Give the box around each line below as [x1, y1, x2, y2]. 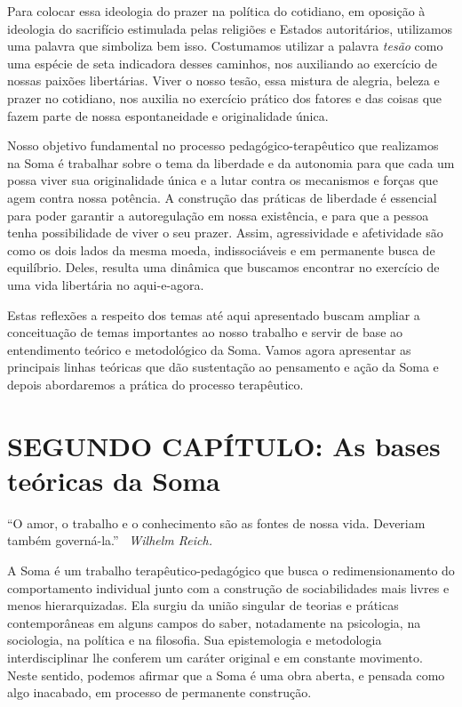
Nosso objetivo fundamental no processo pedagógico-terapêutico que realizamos [7, 136, 439, 155]
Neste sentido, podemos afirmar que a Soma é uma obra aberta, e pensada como [7, 665, 445, 684]
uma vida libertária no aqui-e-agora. [7, 275, 204, 293]
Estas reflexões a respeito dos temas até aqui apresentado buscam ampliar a [7, 305, 420, 324]
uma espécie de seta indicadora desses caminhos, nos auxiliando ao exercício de [7, 53, 437, 72]
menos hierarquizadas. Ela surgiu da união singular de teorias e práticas [7, 596, 399, 615]
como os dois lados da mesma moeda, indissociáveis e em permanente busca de [7, 240, 435, 259]
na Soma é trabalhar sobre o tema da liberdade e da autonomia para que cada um [7, 153, 455, 172]
